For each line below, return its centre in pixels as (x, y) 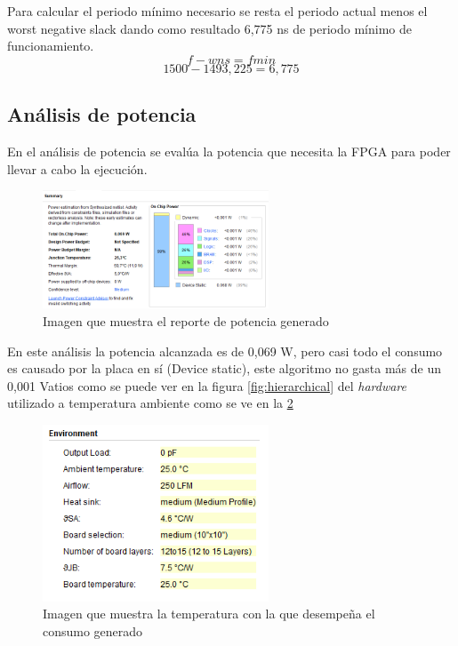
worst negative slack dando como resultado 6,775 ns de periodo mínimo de (210, 28)
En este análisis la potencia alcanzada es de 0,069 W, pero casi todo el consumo (225, 351)
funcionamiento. (51, 46)
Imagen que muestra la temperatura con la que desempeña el (209, 614)
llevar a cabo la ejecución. (77, 168)
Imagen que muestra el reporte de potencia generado (186, 320)
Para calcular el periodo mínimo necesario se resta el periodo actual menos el (217, 11)
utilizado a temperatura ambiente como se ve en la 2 (150, 403)
